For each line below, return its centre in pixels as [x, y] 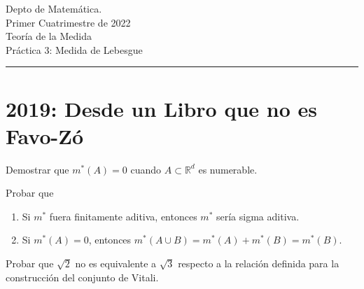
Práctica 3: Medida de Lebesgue [74, 49]
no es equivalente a [116, 263]
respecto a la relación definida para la [259, 263]
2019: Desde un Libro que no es [161, 108]
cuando [146, 169]
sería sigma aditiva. [258, 216]
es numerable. [228, 169]
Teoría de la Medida [49, 36]
